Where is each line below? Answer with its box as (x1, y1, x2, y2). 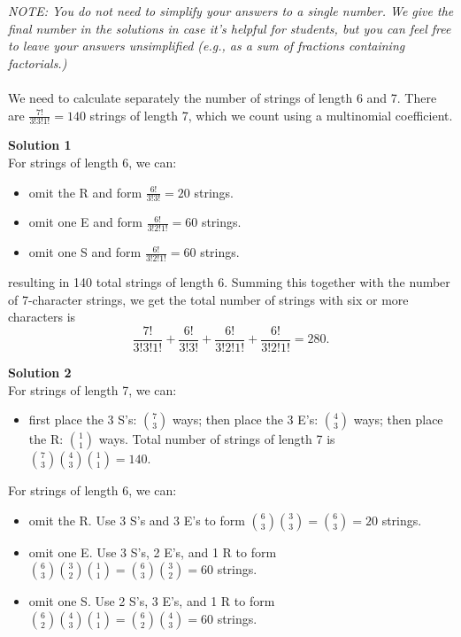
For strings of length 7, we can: (8, 380, 177, 399)
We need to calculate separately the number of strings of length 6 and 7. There (8, 88, 437, 106)
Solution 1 (8, 136, 72, 154)
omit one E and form (28, 213, 142, 231)
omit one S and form (28, 243, 142, 261)
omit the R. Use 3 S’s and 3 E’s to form (28, 510, 245, 529)
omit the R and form (28, 183, 142, 201)
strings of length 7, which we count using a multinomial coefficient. (89, 105, 453, 124)
